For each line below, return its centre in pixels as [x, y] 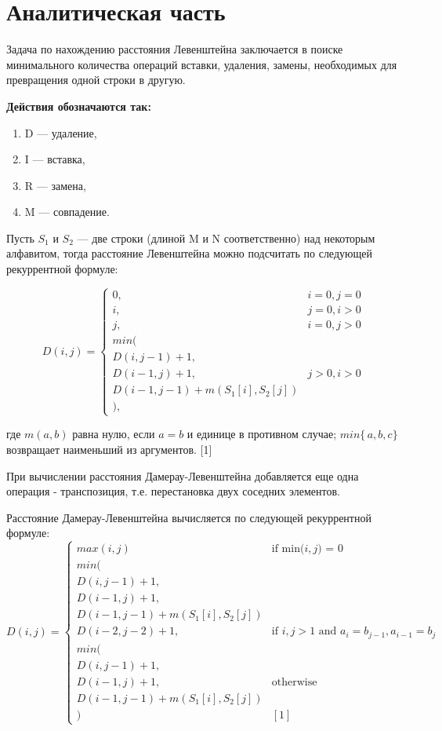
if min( [288, 549]
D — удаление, [61, 132]
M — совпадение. [67, 212]
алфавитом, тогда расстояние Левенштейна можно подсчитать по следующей [189, 253]
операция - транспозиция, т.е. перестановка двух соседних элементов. [173, 491]
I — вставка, [55, 159]
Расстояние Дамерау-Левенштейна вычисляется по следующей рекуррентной [189, 517]
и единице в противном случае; [262, 434]
